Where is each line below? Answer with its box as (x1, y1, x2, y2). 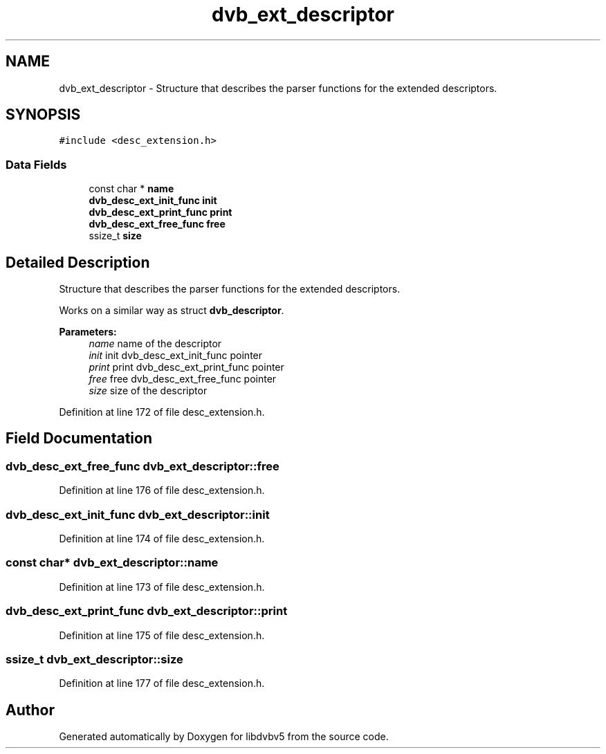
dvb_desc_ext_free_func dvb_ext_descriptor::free (6, 459, 279, 473)
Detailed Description (6, 253, 150, 271)
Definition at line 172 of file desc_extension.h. (59, 406, 265, 419)
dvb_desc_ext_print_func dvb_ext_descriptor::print (6, 604, 288, 618)
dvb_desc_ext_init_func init (89, 194, 217, 207)
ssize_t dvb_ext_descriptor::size (6, 652, 183, 666)
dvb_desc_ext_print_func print (89, 206, 232, 219)
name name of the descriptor (89, 338, 222, 350)
